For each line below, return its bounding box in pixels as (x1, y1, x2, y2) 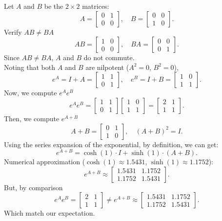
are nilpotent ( (85, 62, 129, 72)
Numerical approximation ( (4, 156, 85, 167)
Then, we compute (4, 113, 60, 123)
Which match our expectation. (4, 208, 95, 218)
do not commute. (83, 52, 135, 63)
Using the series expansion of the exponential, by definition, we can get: (4, 139, 219, 149)
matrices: (82, 1, 109, 11)
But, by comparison (4, 182, 63, 192)
